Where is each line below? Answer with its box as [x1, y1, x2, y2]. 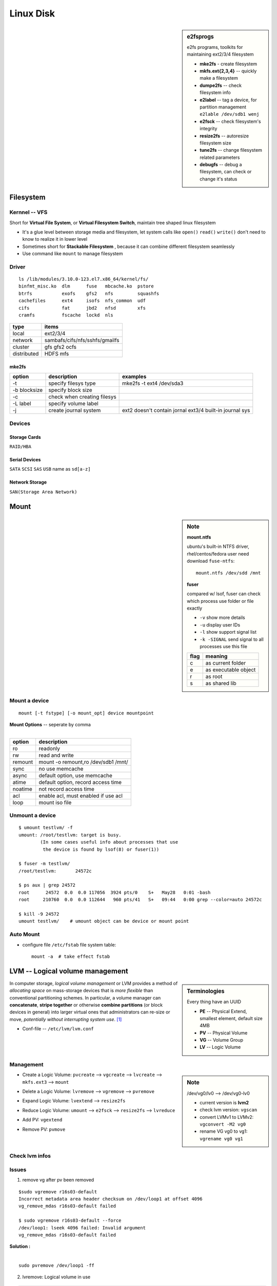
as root [205, 673, 223, 680]
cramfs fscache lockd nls [18, 312, 114, 318]
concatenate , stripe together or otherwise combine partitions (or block [9, 1002, 163, 1008]
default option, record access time [38, 778, 122, 785]
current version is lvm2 [200, 1099, 249, 1105]
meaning [205, 653, 228, 660]
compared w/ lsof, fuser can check [187, 591, 261, 597]
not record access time [38, 785, 95, 792]
